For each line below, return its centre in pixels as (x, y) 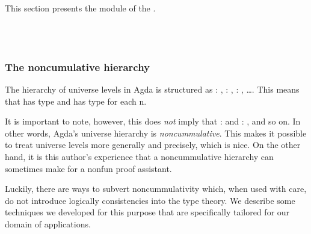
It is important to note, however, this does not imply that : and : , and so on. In (153, 121)
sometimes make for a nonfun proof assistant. (88, 168)
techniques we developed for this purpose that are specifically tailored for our (147, 212)
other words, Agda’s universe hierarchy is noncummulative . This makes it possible (156, 133)
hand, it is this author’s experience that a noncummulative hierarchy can (139, 156)
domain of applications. (48, 223)
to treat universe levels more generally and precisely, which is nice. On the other (153, 145)
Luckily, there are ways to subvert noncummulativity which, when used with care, (156, 189)
